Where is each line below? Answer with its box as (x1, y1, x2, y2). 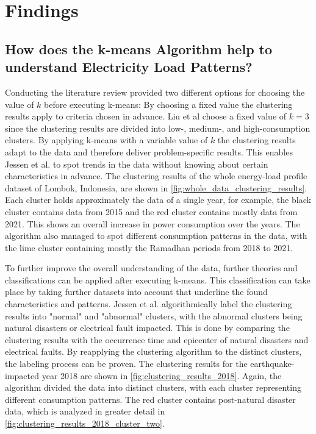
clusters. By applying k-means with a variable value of (5, 133, 208, 146)
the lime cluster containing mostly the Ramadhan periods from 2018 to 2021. (5, 241, 293, 254)
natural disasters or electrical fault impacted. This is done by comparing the (5, 321, 290, 334)
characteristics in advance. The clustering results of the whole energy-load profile (5, 169, 307, 182)
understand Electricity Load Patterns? (5, 57, 253, 76)
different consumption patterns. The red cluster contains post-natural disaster (5, 393, 296, 405)
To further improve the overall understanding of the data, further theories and (5, 261, 298, 274)
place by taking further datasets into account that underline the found (5, 285, 268, 298)
